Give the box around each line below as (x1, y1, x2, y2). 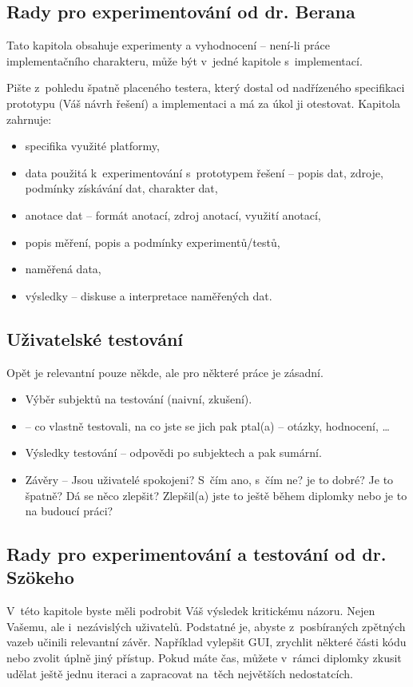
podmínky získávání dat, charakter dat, (25, 180, 218, 197)
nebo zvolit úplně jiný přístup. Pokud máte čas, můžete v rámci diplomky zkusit (6, 649, 402, 666)
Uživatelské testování (6, 326, 184, 351)
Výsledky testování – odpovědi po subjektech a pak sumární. (25, 444, 322, 461)
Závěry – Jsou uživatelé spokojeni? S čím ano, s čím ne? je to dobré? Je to (25, 471, 394, 487)
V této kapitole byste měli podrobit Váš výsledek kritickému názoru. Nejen (6, 602, 375, 619)
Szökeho (6, 565, 74, 590)
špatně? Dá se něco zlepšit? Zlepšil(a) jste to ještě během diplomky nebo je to (25, 486, 407, 503)
